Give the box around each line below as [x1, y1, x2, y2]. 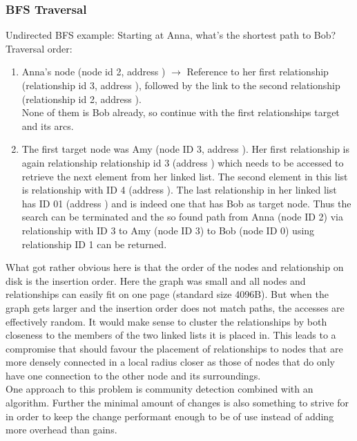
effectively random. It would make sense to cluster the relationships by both [6, 314, 327, 328]
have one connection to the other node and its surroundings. [6, 368, 261, 382]
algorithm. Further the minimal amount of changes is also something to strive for [6, 395, 349, 410]
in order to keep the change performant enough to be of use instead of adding [6, 409, 334, 423]
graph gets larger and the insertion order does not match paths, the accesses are [6, 300, 345, 315]
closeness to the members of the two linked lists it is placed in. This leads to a [6, 328, 336, 342]
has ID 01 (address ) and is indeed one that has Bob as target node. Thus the [21, 196, 351, 210]
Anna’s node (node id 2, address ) [21, 64, 166, 79]
